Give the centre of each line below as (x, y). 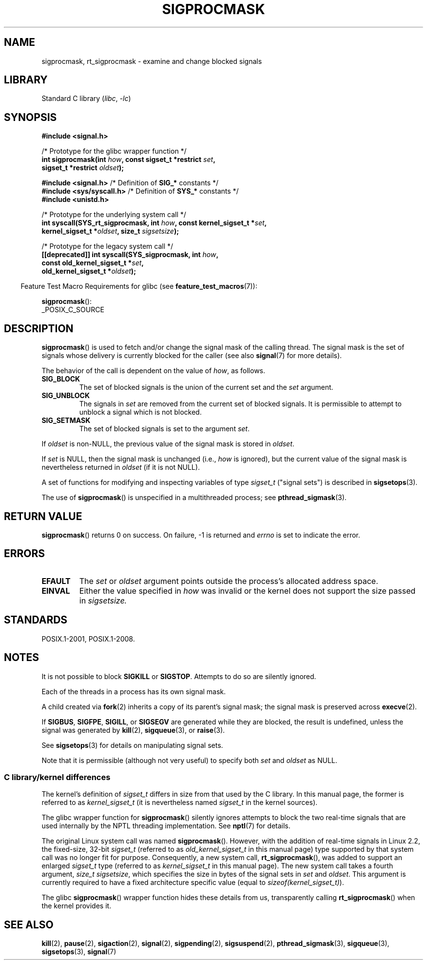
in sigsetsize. (103, 600)
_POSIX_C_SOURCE (73, 310)
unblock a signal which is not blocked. (140, 412)
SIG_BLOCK (61, 379)
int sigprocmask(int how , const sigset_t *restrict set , (128, 160)
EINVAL (56, 591)
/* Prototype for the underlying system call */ (114, 215)
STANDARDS (36, 620)
